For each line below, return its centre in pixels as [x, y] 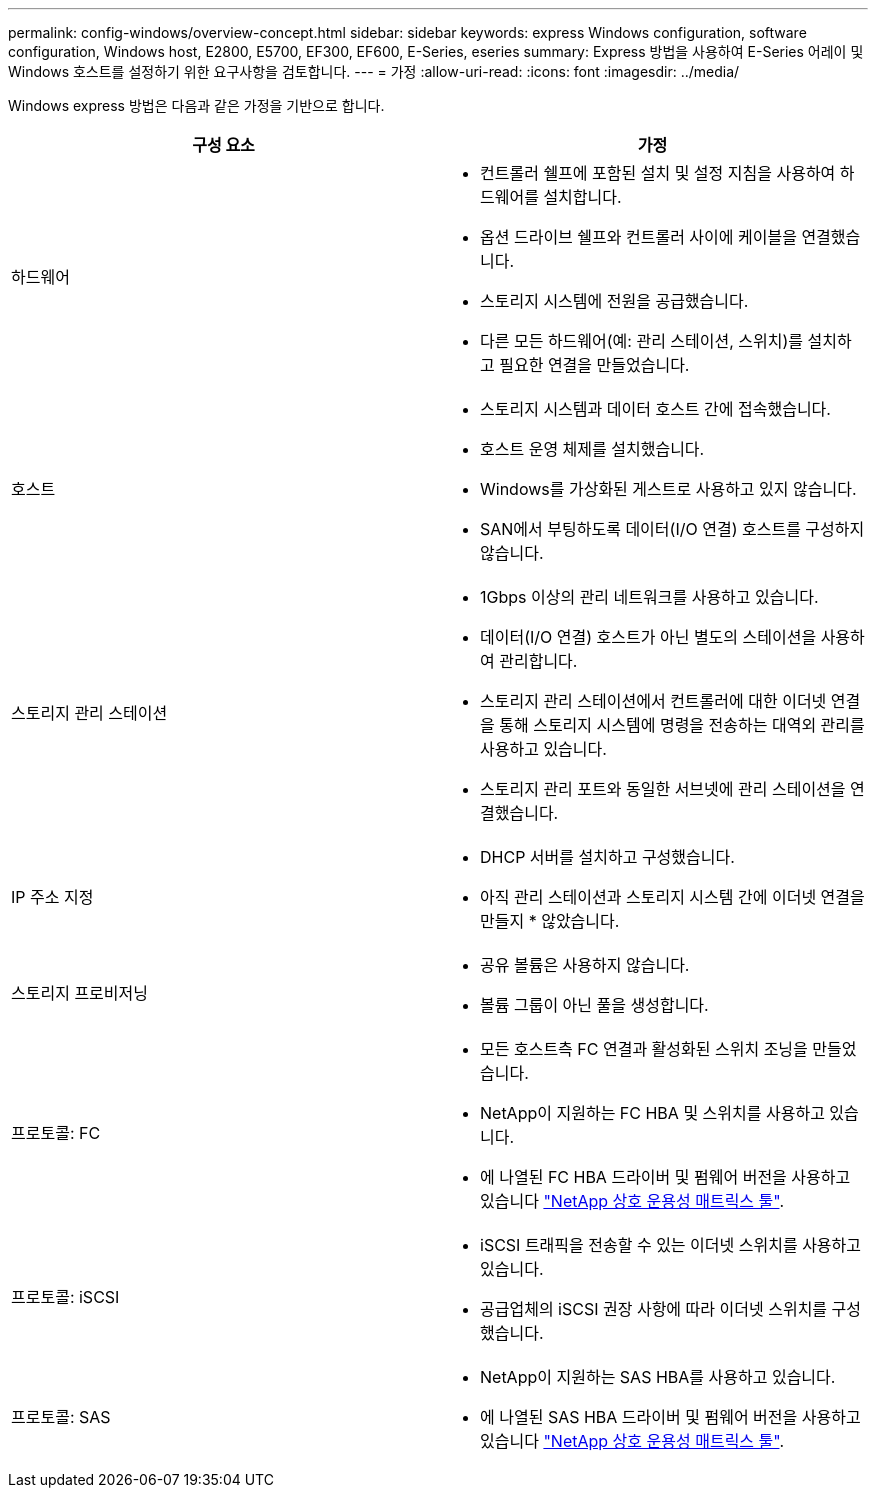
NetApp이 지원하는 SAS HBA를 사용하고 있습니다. [658, 1377]
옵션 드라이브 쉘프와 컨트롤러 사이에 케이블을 [638, 237]
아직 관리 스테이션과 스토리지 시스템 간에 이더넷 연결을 [672, 897]
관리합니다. [538, 661]
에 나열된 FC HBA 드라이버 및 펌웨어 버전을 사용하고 [665, 1177]
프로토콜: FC [56, 1133]
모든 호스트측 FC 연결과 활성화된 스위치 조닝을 [644, 1049]
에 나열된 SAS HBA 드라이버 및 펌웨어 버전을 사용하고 [670, 1417]
